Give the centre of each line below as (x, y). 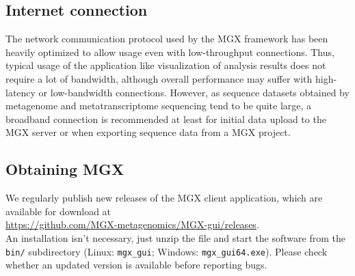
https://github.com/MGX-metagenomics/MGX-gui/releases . (132, 224)
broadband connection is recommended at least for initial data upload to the (166, 119)
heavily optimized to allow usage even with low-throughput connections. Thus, (170, 52)
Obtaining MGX (65, 169)
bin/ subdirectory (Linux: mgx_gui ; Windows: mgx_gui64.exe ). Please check (167, 251)
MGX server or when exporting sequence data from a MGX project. (148, 132)
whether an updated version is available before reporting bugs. (136, 265)
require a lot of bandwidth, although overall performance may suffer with (159, 78)
